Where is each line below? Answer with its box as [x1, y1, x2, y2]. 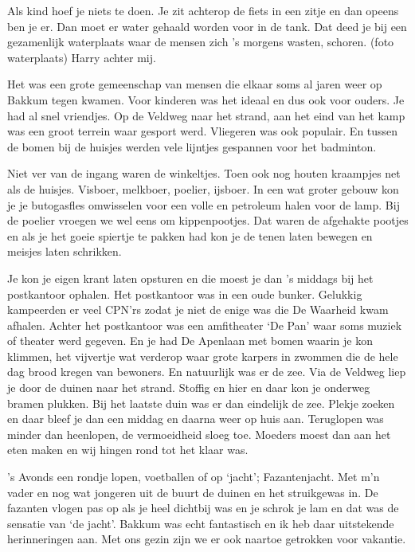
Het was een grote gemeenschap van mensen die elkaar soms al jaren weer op [7, 76, 382, 92]
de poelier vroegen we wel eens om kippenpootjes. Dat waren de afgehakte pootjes [7, 212, 409, 229]
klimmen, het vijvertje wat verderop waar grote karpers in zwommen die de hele [7, 347, 398, 364]
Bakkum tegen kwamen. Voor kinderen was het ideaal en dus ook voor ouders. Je [7, 91, 405, 108]
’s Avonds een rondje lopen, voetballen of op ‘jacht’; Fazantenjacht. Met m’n [7, 468, 380, 485]
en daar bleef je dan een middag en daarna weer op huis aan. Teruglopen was [7, 410, 384, 427]
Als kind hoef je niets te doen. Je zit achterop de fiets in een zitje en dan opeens [7, 2, 399, 18]
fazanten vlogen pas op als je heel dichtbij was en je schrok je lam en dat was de [7, 499, 399, 516]
